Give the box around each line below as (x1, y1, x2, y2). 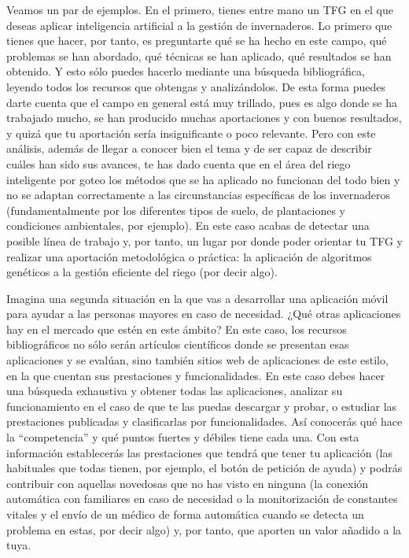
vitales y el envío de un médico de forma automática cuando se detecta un (6, 506, 364, 522)
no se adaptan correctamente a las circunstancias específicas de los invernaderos (6, 187, 391, 203)
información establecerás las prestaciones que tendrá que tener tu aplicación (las (6, 444, 393, 460)
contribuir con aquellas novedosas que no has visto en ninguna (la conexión (6, 475, 369, 491)
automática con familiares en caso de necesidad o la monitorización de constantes (6, 490, 398, 507)
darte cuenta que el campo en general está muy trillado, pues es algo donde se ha (6, 94, 397, 110)
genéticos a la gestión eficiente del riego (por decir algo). (6, 264, 278, 280)
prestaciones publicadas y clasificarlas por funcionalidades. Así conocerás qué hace (6, 413, 403, 430)
